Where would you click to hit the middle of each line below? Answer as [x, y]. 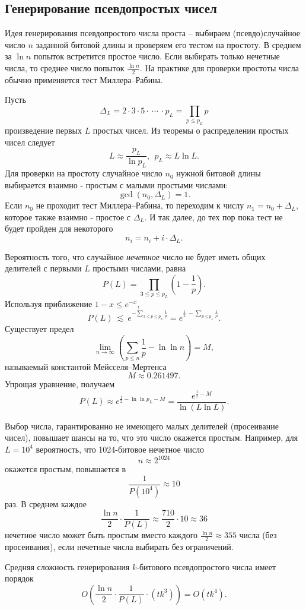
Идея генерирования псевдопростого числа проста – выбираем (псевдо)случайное [153, 33]
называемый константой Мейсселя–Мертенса [86, 366]
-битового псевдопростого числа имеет [206, 566]
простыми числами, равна [139, 268]
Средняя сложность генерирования [67, 566]
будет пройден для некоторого [59, 228]
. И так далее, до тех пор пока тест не [213, 216]
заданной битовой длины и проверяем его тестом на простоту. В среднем [168, 44]
